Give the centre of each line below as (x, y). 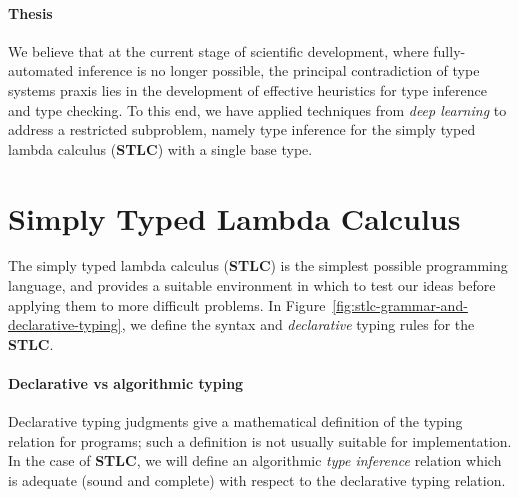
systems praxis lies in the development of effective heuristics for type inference (247, 89)
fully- (449, 50)
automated (41, 70)
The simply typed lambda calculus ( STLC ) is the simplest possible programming (258, 265)
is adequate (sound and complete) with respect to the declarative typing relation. (257, 480)
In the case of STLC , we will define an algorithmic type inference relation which (255, 460)
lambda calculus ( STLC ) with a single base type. (160, 148)
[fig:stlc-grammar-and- (400, 304)
